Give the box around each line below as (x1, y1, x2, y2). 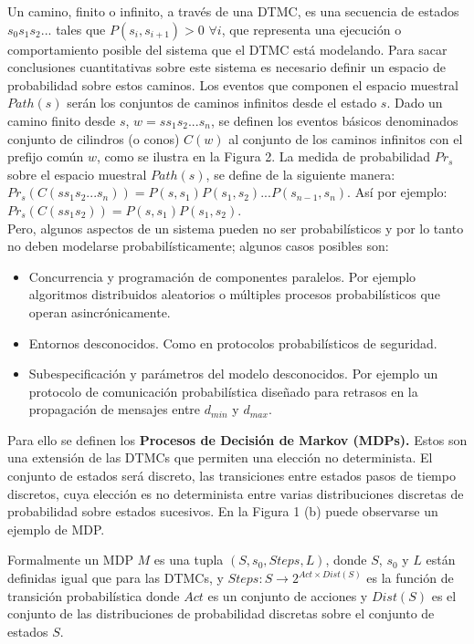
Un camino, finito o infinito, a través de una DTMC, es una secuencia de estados (7, 2, 459, 20)
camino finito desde (7, 110, 116, 130)
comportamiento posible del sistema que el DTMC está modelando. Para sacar (7, 39, 448, 58)
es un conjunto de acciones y (207, 586, 368, 605)
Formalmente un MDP (7, 550, 133, 569)
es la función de (366, 568, 454, 587)
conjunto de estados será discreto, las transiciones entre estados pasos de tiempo (7, 466, 456, 485)
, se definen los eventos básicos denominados (210, 110, 458, 130)
